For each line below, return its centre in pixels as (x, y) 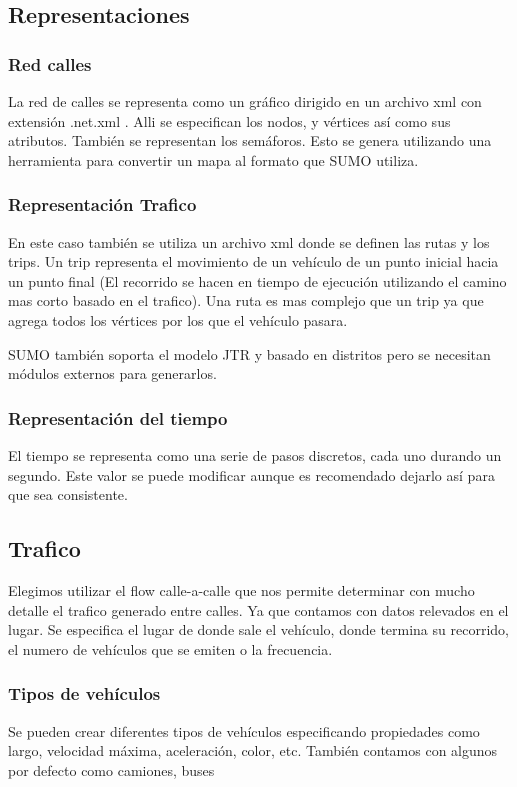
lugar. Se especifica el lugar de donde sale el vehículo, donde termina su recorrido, (258, 629)
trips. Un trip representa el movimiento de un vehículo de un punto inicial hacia (253, 261)
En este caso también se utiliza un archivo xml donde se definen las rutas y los (249, 241)
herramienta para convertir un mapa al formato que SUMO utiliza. (213, 159)
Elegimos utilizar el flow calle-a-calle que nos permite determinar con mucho (241, 589)
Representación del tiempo (118, 417)
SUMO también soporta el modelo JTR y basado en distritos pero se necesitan (249, 353)
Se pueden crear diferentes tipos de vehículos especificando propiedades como (244, 730)
